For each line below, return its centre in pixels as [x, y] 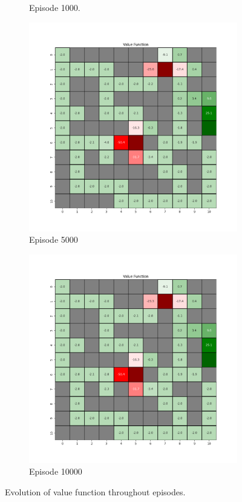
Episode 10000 [56, 471]
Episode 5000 [54, 239]
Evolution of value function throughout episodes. [95, 491]
